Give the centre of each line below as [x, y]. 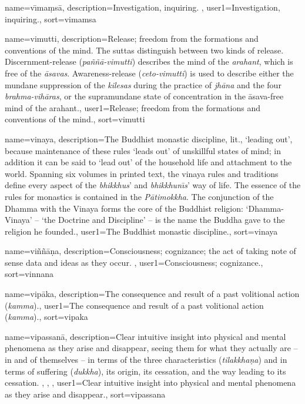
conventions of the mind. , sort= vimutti [75, 119]
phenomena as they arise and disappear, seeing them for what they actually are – [151, 348]
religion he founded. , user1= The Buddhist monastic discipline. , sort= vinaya [141, 231]
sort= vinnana [29, 274]
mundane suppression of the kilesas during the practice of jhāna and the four [143, 84]
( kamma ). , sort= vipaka [46, 317]
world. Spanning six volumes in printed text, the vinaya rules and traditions [142, 173]
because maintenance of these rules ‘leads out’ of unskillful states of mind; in [143, 150]
